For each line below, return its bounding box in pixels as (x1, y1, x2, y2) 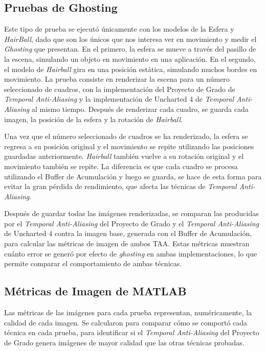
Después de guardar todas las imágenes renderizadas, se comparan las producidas (4, 208, 259, 219)
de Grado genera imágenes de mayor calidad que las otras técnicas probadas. (4, 337, 245, 347)
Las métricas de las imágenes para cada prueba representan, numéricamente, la (4, 307, 252, 318)
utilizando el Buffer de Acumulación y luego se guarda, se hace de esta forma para (4, 171, 262, 181)
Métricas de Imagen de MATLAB (4, 283, 187, 299)
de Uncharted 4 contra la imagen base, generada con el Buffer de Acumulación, (4, 228, 252, 239)
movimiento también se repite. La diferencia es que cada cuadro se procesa (4, 160, 238, 171)
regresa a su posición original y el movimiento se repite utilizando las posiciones (4, 141, 254, 151)
